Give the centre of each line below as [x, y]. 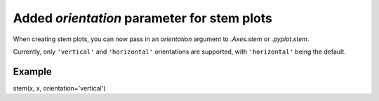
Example [32, 71]
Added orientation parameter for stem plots [143, 18]
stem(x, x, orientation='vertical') [59, 88]
